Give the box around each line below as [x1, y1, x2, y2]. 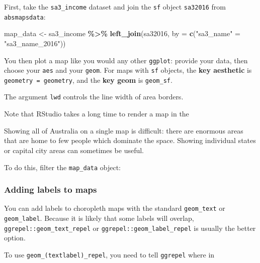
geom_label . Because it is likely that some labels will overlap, [4, 213, 194, 223]
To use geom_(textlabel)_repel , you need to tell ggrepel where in [4, 249, 215, 259]
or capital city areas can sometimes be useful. [4, 145, 144, 155]
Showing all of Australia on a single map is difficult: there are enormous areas [4, 125, 243, 136]
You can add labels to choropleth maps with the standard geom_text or [4, 203, 225, 213]
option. [4, 232, 26, 243]
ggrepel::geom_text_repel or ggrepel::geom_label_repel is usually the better [4, 222, 256, 233]
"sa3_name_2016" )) [4, 38, 66, 48]
